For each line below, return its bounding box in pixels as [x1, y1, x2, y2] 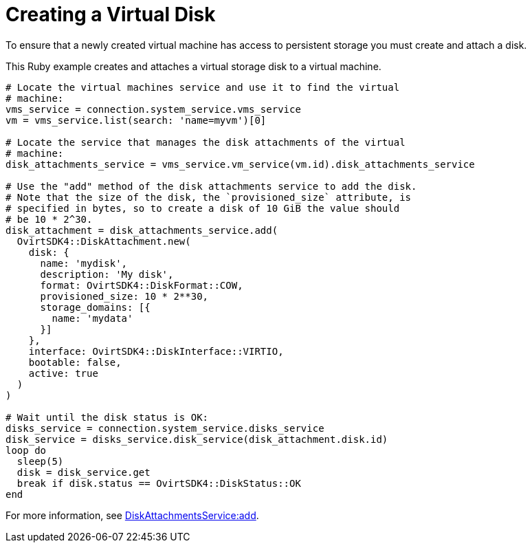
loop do [5, 444, 47, 456]
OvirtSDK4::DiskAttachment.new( [16, 235, 191, 247]
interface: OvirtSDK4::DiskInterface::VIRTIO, [28, 345, 284, 357]
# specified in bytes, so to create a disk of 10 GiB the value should [5, 202, 400, 214]
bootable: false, [28, 356, 122, 368]
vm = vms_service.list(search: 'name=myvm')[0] [5, 114, 267, 126]
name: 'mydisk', [40, 257, 128, 269]
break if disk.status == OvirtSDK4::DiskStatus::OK [16, 477, 301, 489]
